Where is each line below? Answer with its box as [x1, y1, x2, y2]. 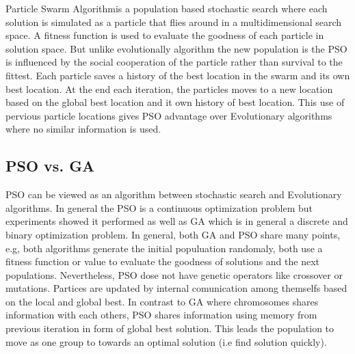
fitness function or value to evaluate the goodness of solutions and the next [5, 254, 320, 269]
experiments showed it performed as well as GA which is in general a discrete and [5, 214, 348, 228]
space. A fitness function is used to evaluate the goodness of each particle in [5, 28, 324, 42]
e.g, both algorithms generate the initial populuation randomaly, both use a [5, 241, 323, 255]
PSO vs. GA [5, 155, 95, 176]
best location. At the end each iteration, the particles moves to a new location [5, 81, 333, 96]
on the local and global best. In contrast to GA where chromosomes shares [5, 294, 319, 308]
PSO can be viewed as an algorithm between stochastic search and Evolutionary [5, 187, 342, 202]
